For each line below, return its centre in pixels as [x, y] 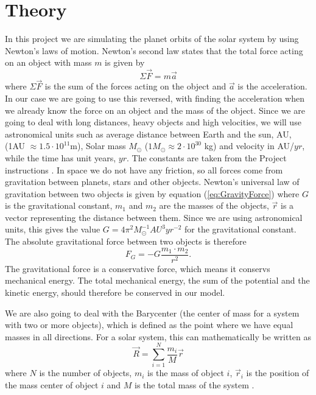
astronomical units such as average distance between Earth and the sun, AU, [148, 134]
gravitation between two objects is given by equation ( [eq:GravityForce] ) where [152, 193]
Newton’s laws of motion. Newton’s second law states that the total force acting [154, 50]
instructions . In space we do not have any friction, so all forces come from [144, 170]
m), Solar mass [98, 146]
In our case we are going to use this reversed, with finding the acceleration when [155, 98]
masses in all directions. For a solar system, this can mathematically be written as [158, 336]
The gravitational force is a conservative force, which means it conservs [138, 268]
